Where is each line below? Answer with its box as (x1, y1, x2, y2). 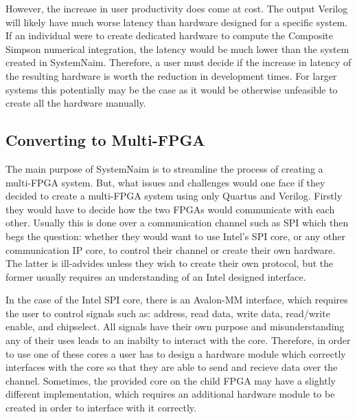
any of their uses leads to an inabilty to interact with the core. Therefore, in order (5, 333, 351, 347)
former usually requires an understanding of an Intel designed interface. (5, 269, 306, 283)
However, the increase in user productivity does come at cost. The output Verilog (5, 1, 348, 15)
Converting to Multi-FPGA (5, 129, 205, 151)
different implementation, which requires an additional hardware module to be (5, 387, 335, 401)
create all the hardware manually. (5, 96, 146, 110)
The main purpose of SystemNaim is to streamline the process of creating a (5, 161, 323, 175)
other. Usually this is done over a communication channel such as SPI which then (5, 215, 349, 230)
